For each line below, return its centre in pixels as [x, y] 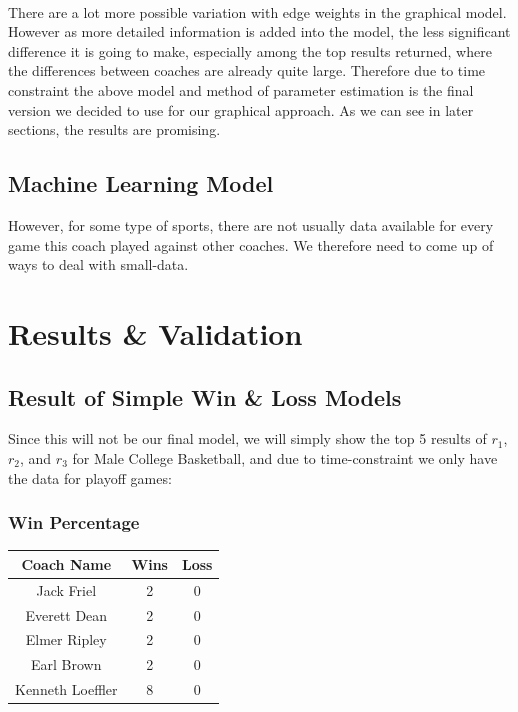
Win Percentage [74, 522]
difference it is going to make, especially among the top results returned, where [250, 50]
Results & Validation [155, 332]
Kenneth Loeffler [66, 689]
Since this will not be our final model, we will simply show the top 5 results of [247, 438]
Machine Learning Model [141, 183]
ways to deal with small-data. [98, 264]
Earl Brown [66, 664]
